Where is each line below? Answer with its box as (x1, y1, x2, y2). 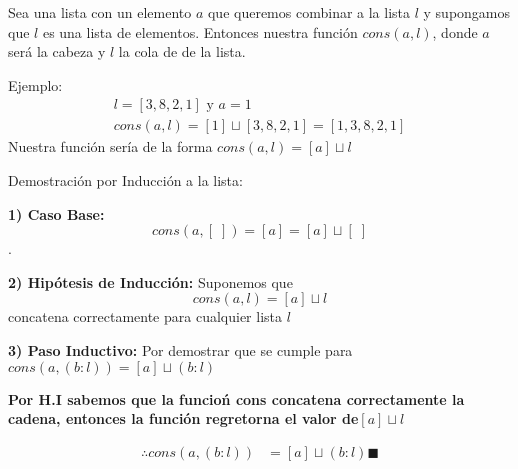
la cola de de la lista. (118, 41, 246, 62)
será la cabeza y (8, 41, 106, 62)
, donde (432, 21, 478, 42)
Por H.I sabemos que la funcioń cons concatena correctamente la (8, 388, 465, 409)
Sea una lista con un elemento (8, 2, 192, 22)
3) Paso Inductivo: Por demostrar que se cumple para (8, 340, 353, 360)
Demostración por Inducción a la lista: (8, 170, 243, 191)
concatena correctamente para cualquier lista (8, 306, 282, 327)
